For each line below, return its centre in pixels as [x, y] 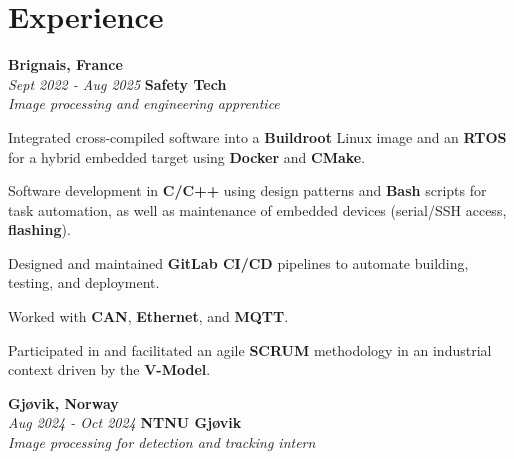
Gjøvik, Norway [63, 402]
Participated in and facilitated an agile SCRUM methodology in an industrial [250, 349]
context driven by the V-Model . [109, 369]
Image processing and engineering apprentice [144, 103]
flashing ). [39, 229]
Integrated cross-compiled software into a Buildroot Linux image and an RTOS [257, 136]
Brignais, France [65, 64]
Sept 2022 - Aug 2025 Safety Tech [117, 83]
